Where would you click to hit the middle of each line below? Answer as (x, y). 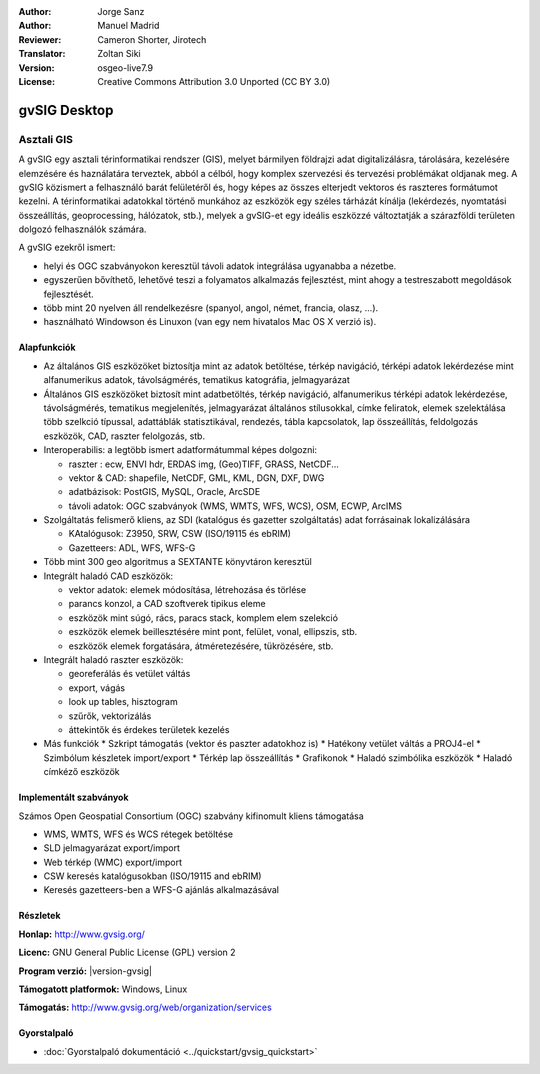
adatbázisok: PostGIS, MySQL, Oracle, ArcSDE (164, 492)
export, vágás (96, 687)
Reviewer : (40, 39)
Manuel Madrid (128, 26)
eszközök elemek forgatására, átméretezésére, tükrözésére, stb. (201, 646)
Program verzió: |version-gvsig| (85, 971)
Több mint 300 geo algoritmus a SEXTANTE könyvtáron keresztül (177, 562)
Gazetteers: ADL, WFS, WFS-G (132, 547)
